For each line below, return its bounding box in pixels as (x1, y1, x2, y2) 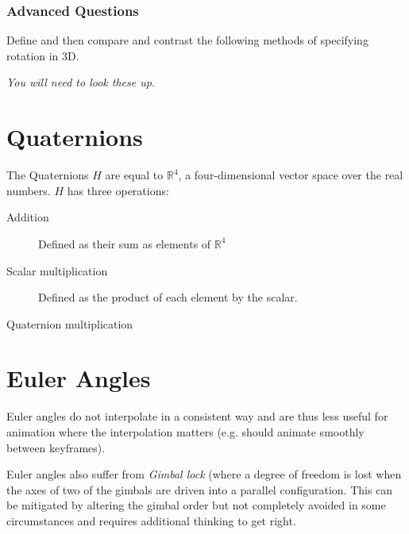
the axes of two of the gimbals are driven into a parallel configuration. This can (6, 481, 393, 498)
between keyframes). (6, 439, 106, 455)
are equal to (105, 167, 164, 183)
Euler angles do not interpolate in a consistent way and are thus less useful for (6, 408, 388, 425)
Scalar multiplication (6, 262, 108, 279)
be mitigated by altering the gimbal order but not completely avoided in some (6, 497, 386, 513)
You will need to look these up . (6, 74, 155, 90)
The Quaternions (6, 167, 89, 183)
